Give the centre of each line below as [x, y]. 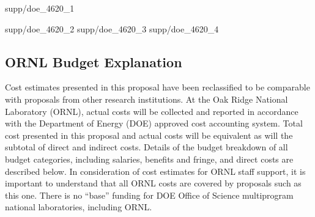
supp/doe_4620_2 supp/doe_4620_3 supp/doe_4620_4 [112, 28]
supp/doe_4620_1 [40, 8]
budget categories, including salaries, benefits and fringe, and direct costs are [149, 159]
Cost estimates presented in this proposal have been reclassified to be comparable [157, 87]
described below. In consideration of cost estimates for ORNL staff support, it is [155, 171]
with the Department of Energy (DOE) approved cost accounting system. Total [154, 123]
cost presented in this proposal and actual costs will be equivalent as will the [149, 135]
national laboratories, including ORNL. [79, 207]
